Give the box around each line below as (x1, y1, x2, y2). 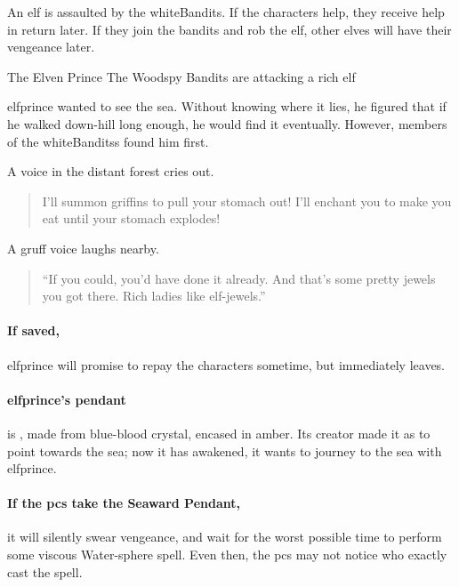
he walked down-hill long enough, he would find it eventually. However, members (7, 114, 447, 133)
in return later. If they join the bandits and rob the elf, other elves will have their (7, 20, 452, 38)
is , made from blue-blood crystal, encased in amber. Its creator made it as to (7, 423, 431, 442)
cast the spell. (7, 562, 83, 581)
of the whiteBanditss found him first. (7, 132, 209, 150)
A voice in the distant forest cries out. (7, 162, 214, 181)
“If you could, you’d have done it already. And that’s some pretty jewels (42, 269, 436, 287)
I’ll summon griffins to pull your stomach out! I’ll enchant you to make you (42, 191, 452, 210)
